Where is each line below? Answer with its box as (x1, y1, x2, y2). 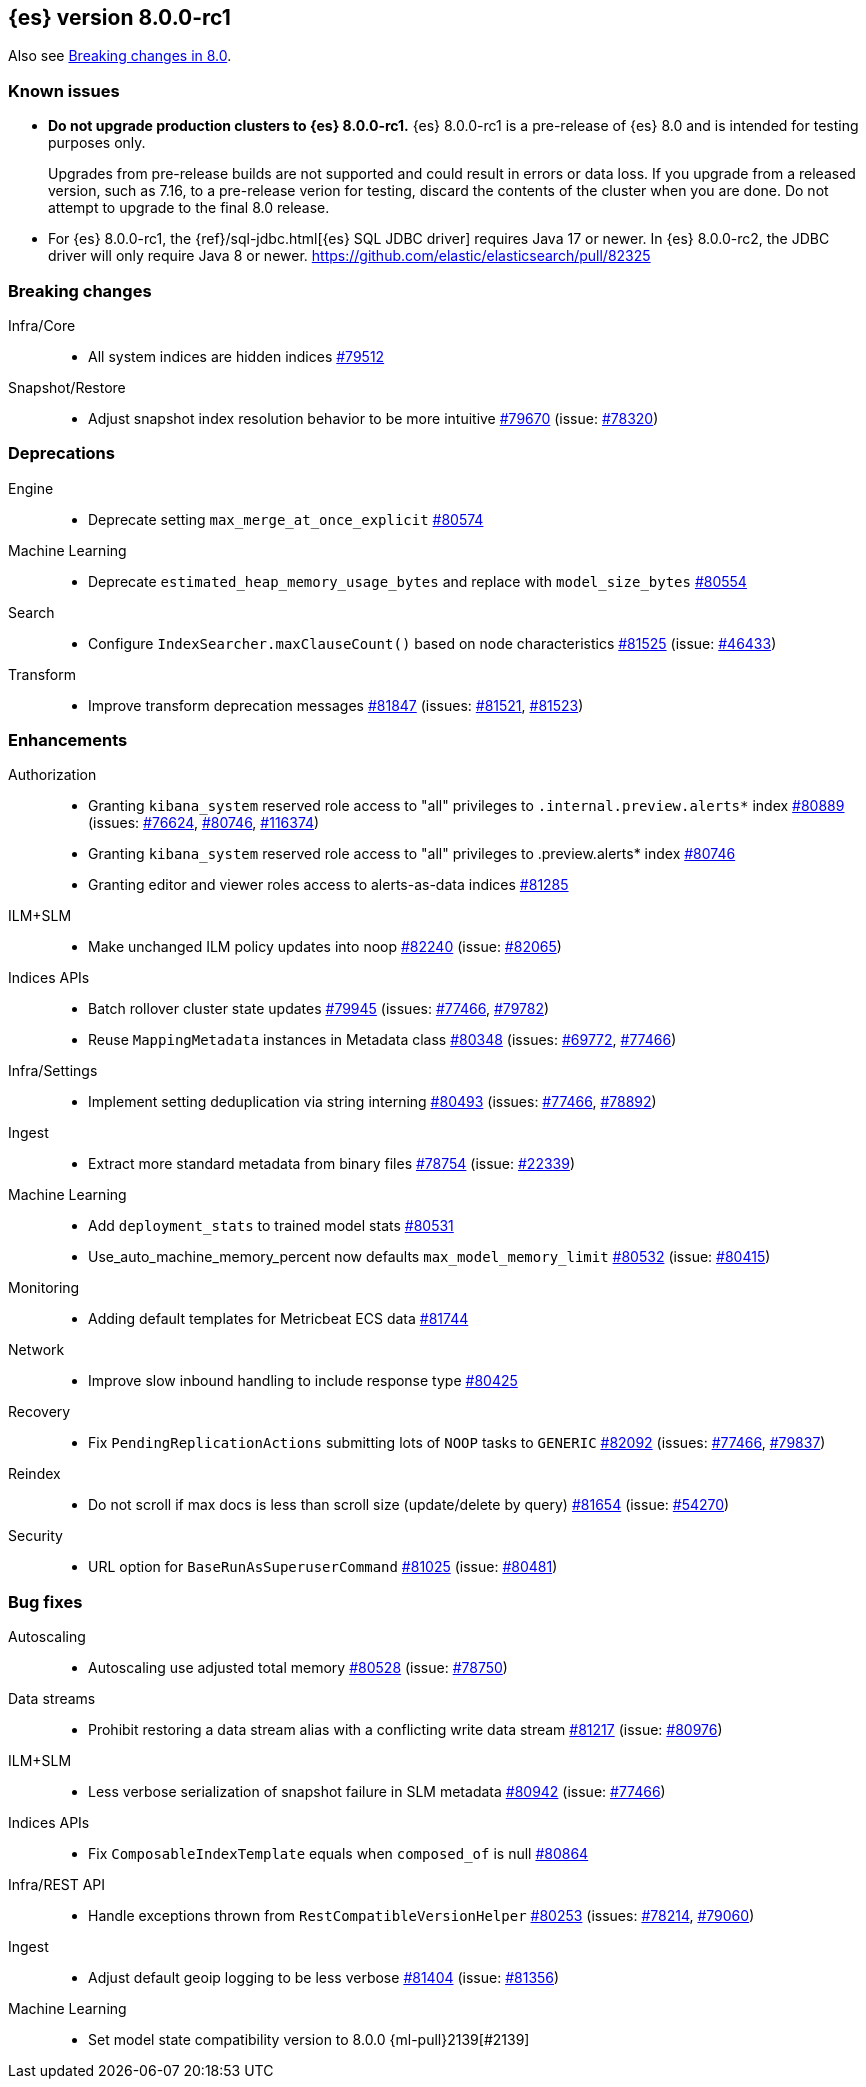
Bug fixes (8, 1591, 83, 1612)
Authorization (8, 766, 97, 784)
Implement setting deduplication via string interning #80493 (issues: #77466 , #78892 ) (88, 1093, 657, 1111)
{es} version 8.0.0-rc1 (8, 5, 231, 30)
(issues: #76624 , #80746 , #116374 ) (88, 814, 320, 832)
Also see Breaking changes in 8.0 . (8, 47, 232, 65)
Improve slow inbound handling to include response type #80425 (88, 1372, 518, 1390)
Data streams (8, 1690, 96, 1708)
